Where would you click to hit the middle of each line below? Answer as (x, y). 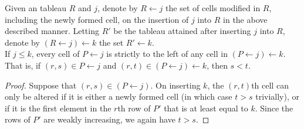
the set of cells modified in (213, 8)
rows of (18, 119)
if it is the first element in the (58, 108)
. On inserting (175, 85)
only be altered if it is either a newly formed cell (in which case (119, 96)
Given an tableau (36, 8)
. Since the (274, 108)
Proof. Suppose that (41, 85)
